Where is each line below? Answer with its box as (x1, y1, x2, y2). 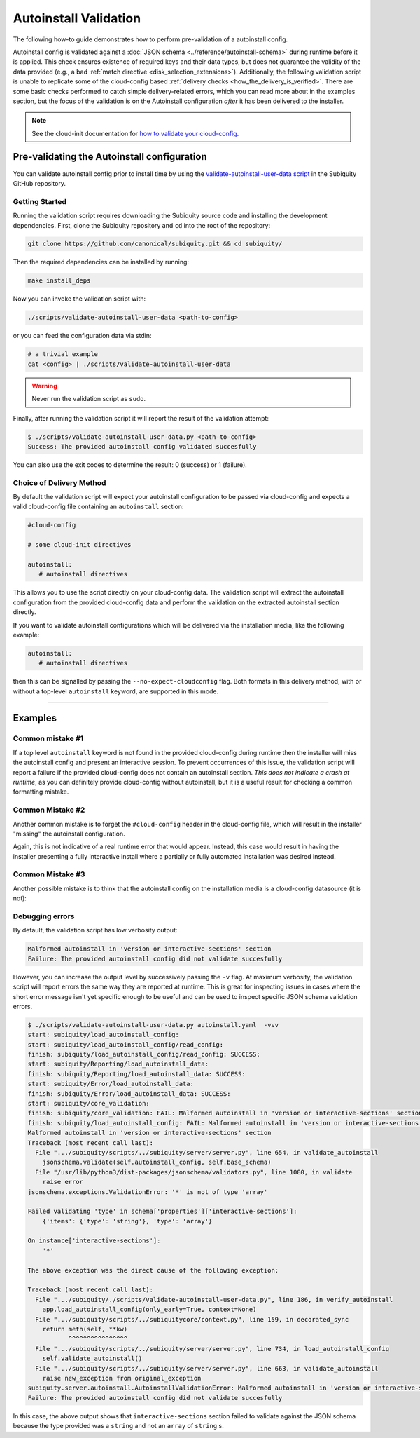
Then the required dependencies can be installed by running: (13, 258, 189, 266)
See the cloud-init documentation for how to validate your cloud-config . (31, 129, 239, 137)
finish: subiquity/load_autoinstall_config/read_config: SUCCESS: (27, 1050, 260, 1059)
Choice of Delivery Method (13, 477, 106, 487)
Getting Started (13, 196, 66, 206)
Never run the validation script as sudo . (31, 395, 146, 403)
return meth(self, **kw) (42, 1325, 128, 1333)
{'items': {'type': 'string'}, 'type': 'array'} (42, 1217, 213, 1225)
